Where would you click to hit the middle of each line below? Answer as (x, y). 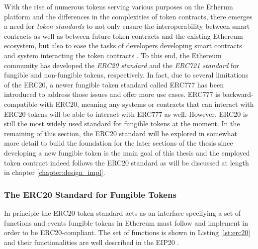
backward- (238, 94)
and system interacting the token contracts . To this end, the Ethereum (113, 55)
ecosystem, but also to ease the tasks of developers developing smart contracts (123, 45)
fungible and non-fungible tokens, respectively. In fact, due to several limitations (126, 75)
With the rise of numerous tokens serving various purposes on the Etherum (119, 6)
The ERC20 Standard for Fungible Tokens (90, 194)
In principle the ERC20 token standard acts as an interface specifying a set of (123, 212)
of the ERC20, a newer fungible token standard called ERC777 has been (114, 84)
